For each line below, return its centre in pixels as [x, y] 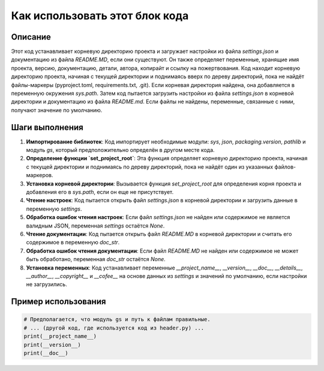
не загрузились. [46, 285]
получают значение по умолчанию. [57, 110]
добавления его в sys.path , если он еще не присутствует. [100, 192]
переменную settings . [54, 209]
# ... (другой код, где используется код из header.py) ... [114, 328]
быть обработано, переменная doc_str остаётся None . [96, 259]
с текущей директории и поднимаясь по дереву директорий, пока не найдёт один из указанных [150, 167]
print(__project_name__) [60, 336]
